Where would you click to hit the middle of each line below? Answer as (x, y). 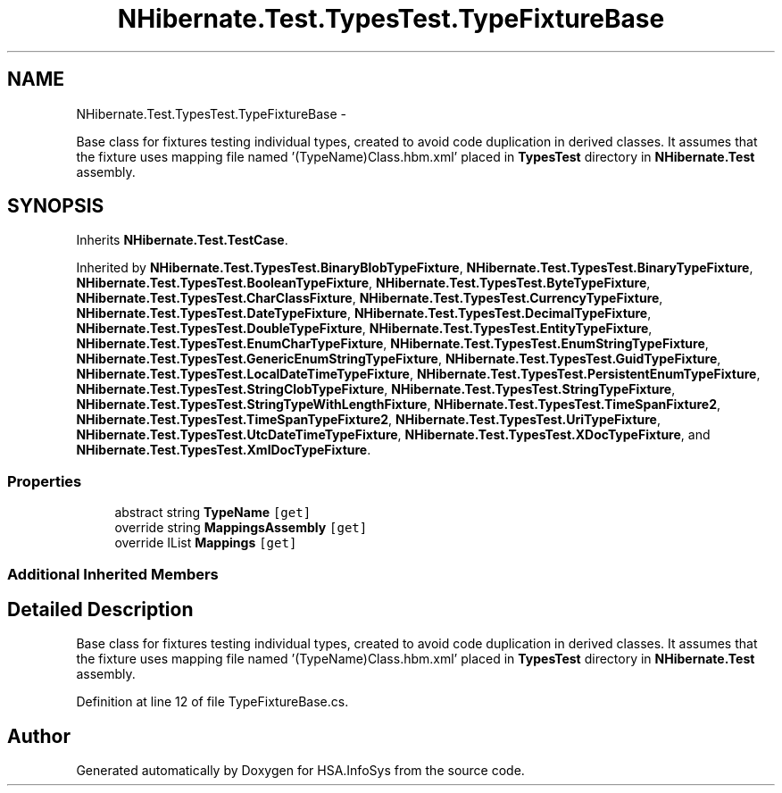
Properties (45, 481)
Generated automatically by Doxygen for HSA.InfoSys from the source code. (300, 771)
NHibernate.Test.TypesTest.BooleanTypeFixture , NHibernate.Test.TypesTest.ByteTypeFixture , (363, 283)
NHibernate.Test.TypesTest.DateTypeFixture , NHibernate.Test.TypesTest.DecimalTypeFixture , (364, 313)
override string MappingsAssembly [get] (241, 528)
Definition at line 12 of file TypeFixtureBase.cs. (212, 702)
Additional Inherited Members (113, 574)
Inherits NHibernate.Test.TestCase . (182, 240)
